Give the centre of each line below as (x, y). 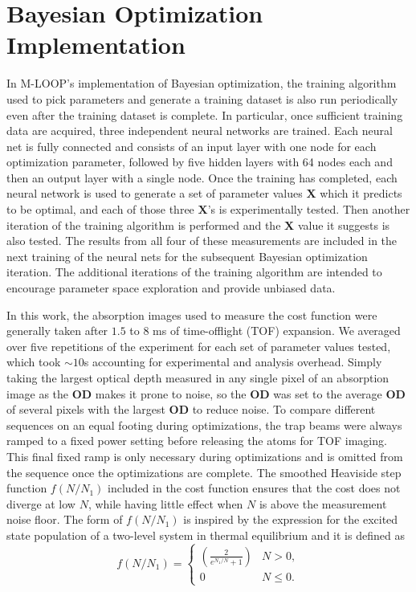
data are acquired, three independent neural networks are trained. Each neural (200, 131)
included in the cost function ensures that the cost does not (254, 488)
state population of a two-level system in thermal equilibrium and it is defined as (206, 535)
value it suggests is (344, 225)
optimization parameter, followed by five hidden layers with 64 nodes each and (200, 162)
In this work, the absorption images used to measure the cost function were (192, 314)
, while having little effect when (165, 503)
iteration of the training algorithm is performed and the (144, 225)
